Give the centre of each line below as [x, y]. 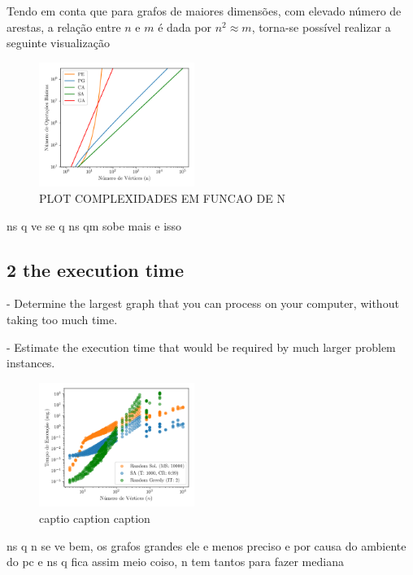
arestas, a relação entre [64, 26]
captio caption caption [95, 518]
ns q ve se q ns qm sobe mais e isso [94, 225]
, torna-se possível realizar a [321, 26]
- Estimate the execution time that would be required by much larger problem [201, 347]
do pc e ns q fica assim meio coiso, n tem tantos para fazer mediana [175, 562]
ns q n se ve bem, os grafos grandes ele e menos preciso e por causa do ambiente [206, 545]
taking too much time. [62, 319]
